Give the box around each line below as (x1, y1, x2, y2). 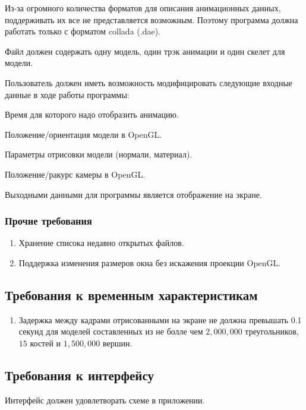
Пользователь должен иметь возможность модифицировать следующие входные (5, 76, 293, 89)
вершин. (102, 336, 133, 349)
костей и (30, 336, 61, 349)
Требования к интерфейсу (5, 365, 154, 384)
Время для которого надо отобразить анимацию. (5, 108, 179, 121)
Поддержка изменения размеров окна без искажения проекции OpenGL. (18, 256, 281, 269)
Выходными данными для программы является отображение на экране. (5, 188, 262, 200)
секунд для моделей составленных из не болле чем (18, 325, 203, 338)
